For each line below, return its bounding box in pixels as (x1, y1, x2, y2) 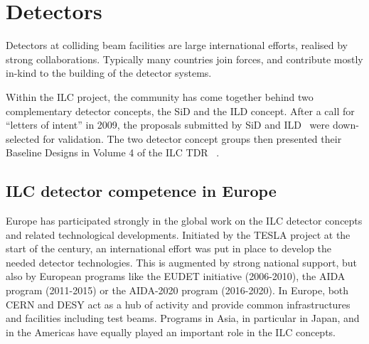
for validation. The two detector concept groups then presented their (43, 131, 342, 146)
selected (6, 131, 40, 146)
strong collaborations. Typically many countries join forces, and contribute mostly (6, 51, 363, 66)
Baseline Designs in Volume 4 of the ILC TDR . (6, 145, 220, 160)
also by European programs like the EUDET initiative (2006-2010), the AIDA (6, 269, 346, 284)
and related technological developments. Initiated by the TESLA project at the (6, 227, 351, 242)
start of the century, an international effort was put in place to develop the (6, 241, 332, 256)
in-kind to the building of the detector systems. (6, 65, 212, 80)
